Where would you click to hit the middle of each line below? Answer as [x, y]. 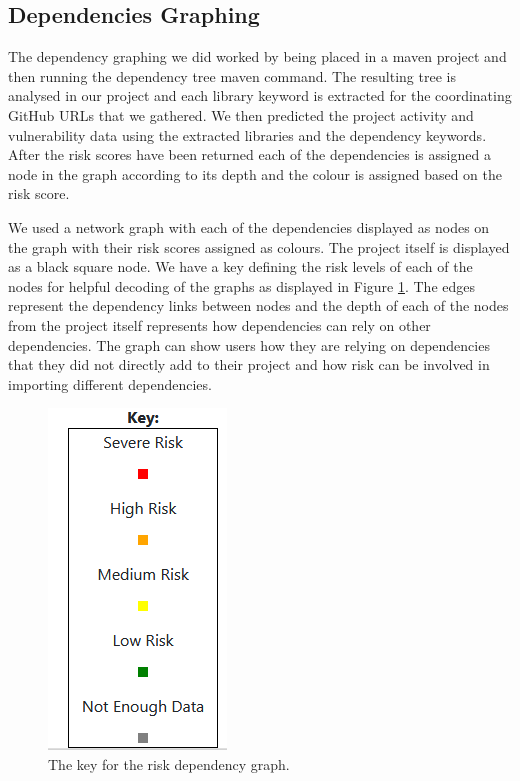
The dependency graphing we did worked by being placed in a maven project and [257, 56]
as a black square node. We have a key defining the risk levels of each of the [240, 266]
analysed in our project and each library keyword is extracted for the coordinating [260, 95]
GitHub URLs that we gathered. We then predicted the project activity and [241, 114]
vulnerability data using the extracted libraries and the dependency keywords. [247, 134]
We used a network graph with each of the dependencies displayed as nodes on [249, 226]
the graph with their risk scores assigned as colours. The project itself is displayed [259, 246]
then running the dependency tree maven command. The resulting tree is [232, 75]
